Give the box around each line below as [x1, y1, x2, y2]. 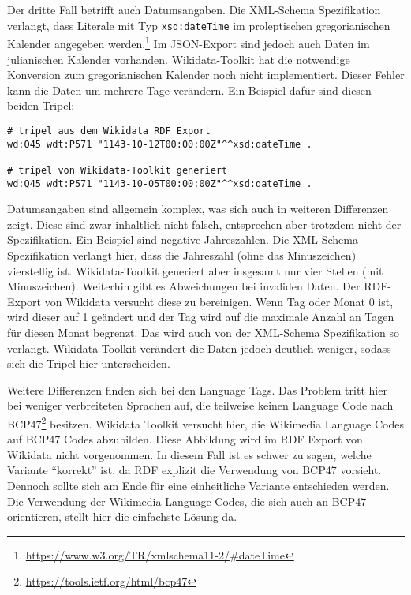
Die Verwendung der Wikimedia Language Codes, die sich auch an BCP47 [7, 492, 367, 509]
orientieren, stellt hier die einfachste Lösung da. [7, 508, 237, 525]
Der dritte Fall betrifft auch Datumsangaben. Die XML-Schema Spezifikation [7, 2, 381, 17]
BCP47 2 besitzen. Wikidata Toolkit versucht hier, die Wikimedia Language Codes [7, 413, 404, 432]
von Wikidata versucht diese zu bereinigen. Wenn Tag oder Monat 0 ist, [44, 293, 394, 309]
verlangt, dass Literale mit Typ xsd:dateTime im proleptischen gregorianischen [7, 17, 390, 33]
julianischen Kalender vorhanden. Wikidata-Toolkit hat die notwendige [7, 51, 350, 67]
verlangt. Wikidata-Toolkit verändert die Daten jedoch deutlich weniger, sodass [7, 339, 391, 356]
